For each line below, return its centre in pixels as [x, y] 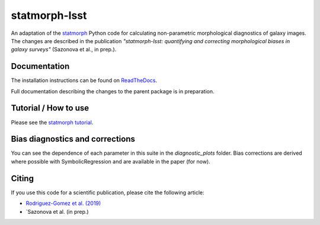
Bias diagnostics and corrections [73, 139]
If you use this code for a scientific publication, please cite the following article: [108, 193]
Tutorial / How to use [50, 108]
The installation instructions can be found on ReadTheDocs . [84, 80]
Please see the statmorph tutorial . [52, 122]
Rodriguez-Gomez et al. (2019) [63, 203]
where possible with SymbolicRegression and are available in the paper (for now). [111, 161]
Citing [22, 178]
